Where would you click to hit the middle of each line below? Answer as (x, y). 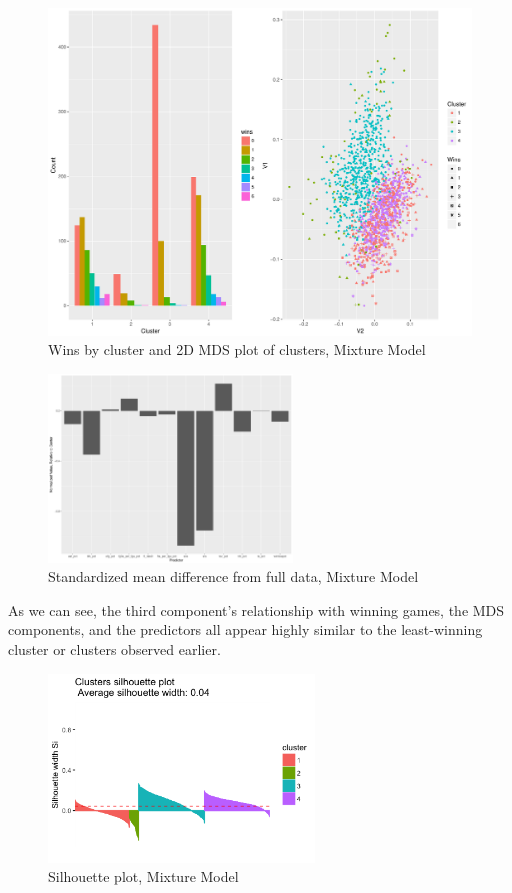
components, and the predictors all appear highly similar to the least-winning (245, 629)
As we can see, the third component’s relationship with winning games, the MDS (256, 609)
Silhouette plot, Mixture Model (143, 876)
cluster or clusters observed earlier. (114, 649)
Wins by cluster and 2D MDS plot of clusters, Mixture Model (237, 349)
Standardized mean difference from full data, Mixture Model (233, 576)
